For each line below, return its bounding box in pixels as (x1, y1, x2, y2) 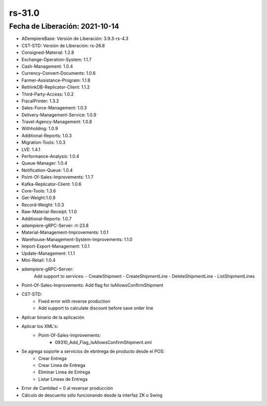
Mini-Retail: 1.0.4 (21, 257, 56, 263)
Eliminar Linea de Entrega (38, 369, 90, 375)
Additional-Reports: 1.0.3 (21, 133, 72, 138)
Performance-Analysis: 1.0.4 (21, 153, 79, 159)
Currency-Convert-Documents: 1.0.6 (21, 70, 96, 76)
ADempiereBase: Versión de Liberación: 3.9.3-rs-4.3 (21, 36, 129, 42)
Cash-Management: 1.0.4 (21, 63, 73, 69)
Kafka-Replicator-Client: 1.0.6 (21, 181, 82, 187)
